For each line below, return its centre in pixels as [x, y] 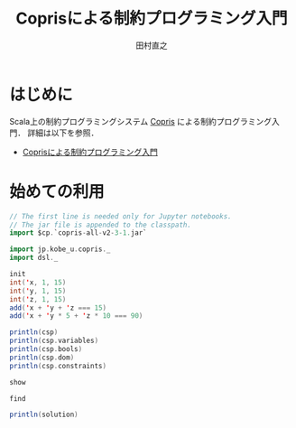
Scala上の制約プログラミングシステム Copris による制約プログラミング [141, 121]
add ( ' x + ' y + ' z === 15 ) [58, 308]
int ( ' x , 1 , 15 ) [38, 282]
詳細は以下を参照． [63, 133]
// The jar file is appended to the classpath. [101, 225]
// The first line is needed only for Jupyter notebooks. [120, 216]
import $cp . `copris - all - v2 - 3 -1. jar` [78, 233]
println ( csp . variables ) [54, 341]
